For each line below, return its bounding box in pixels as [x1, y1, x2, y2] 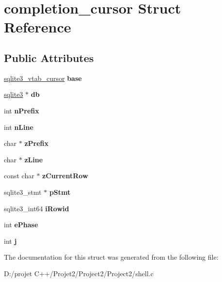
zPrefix [24, 138, 49, 148]
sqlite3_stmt [4, 187, 42, 197]
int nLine [4, 122, 33, 132]
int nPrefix [4, 105, 39, 115]
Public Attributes [4, 50, 94, 65]
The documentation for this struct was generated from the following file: [4, 252, 219, 262]
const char [4, 171, 34, 181]
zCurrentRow [42, 171, 88, 181]
